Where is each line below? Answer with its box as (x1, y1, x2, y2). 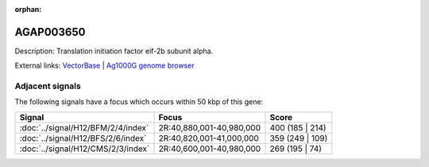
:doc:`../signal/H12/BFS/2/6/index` (19, 132, 147, 143)
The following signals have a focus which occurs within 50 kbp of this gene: (14, 97, 264, 107)
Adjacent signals (14, 80, 81, 91)
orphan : (14, 5, 42, 14)
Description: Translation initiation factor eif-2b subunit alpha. (14, 46, 214, 56)
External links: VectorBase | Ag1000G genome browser (14, 60, 195, 71)
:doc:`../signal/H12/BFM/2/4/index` (19, 122, 149, 133)
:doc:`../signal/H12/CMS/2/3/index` (19, 143, 150, 154)
